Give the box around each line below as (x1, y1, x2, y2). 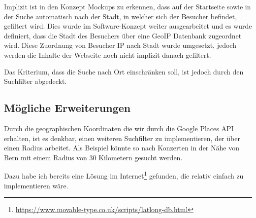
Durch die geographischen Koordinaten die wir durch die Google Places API (4, 123, 234, 133)
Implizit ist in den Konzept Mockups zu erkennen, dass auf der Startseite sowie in (4, 1, 251, 11)
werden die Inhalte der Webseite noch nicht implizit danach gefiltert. (4, 49, 211, 60)
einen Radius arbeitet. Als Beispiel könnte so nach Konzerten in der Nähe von (4, 143, 239, 153)
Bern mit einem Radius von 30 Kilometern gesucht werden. (4, 152, 183, 162)
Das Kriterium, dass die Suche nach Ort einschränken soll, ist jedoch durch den (4, 66, 244, 76)
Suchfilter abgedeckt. (4, 76, 67, 86)
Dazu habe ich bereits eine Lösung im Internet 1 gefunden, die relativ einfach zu (4, 169, 244, 181)
